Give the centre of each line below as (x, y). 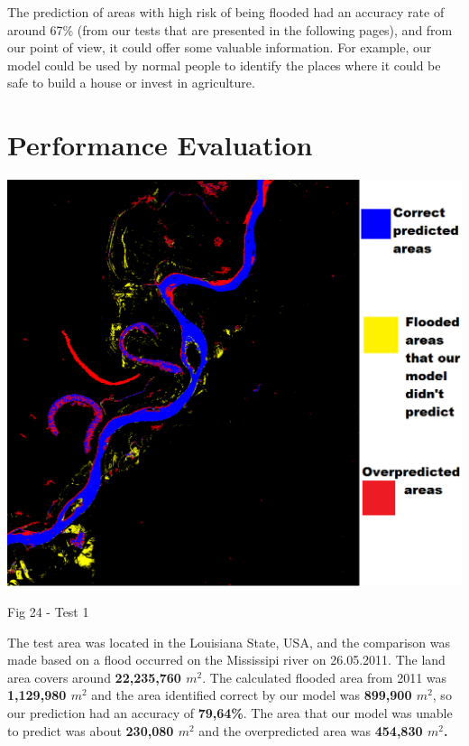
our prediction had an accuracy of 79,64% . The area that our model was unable (230, 713)
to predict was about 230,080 (91, 730)
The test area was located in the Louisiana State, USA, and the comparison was (229, 642)
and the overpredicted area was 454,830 (311, 730)
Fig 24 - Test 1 (48, 612)
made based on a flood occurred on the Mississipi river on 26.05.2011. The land (226, 660)
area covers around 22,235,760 (94, 677)
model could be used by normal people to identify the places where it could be (224, 65)
